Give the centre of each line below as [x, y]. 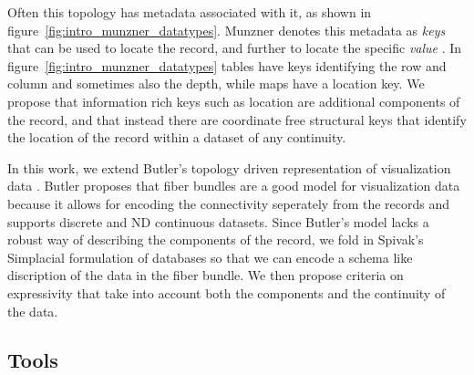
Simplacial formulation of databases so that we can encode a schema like [210, 257]
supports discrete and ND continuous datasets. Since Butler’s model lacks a [218, 221]
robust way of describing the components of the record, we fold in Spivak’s [216, 240]
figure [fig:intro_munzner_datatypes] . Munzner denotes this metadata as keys [227, 30]
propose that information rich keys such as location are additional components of [234, 101]
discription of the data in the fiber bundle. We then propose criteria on [206, 275]
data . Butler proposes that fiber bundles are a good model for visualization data [234, 186]
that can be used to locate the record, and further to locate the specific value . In [235, 48]
